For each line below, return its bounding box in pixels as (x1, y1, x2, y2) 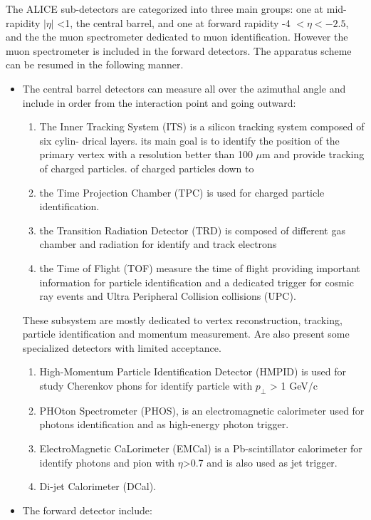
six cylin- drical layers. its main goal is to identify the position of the (39, 132, 340, 147)
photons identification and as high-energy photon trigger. (39, 417, 289, 432)
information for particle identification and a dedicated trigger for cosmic (39, 274, 354, 289)
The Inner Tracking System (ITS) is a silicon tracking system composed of (39, 119, 365, 134)
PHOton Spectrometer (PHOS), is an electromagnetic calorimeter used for (39, 402, 365, 417)
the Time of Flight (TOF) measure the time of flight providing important (39, 260, 360, 275)
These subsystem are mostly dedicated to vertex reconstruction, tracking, (22, 312, 343, 327)
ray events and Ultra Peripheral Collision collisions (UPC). (39, 288, 296, 303)
